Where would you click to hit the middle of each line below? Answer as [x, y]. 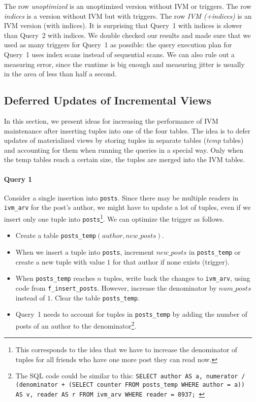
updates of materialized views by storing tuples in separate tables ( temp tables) [124, 140]
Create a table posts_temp [56, 235]
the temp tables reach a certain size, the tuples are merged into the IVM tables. [125, 159]
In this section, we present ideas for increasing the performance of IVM [111, 120]
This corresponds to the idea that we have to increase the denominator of [126, 350]
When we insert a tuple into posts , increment [85, 252]
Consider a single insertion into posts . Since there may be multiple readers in [121, 197]
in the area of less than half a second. [60, 74]
